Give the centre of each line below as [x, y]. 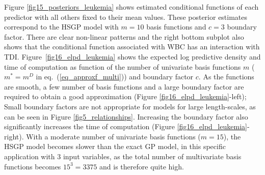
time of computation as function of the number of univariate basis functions [123, 66]
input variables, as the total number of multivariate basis [152, 156]
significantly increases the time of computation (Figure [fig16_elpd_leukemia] [126, 126]
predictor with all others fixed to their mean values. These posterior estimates [126, 17]
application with [30, 156]
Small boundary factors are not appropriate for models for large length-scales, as [130, 106]
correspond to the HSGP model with [61, 27]
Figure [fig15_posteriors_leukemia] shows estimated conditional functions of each [131, 7]
